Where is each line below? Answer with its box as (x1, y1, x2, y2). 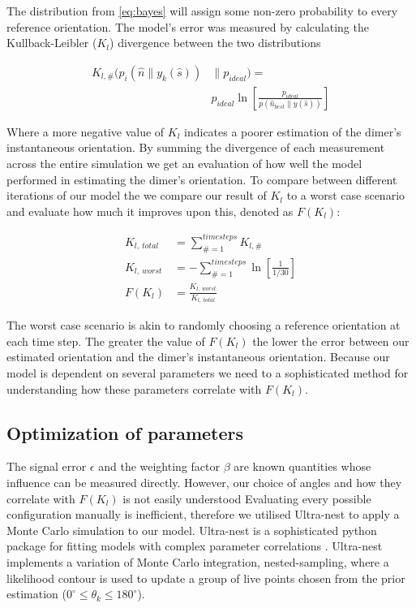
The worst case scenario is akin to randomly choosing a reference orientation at (6, 317, 401, 334)
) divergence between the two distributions (109, 34, 321, 51)
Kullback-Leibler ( (6, 34, 97, 51)
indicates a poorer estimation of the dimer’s (184, 123, 401, 140)
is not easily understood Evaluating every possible (122, 489, 371, 507)
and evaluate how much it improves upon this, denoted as (6, 202, 294, 219)
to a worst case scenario (286, 187, 405, 204)
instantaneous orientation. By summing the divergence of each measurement (6, 139, 385, 156)
